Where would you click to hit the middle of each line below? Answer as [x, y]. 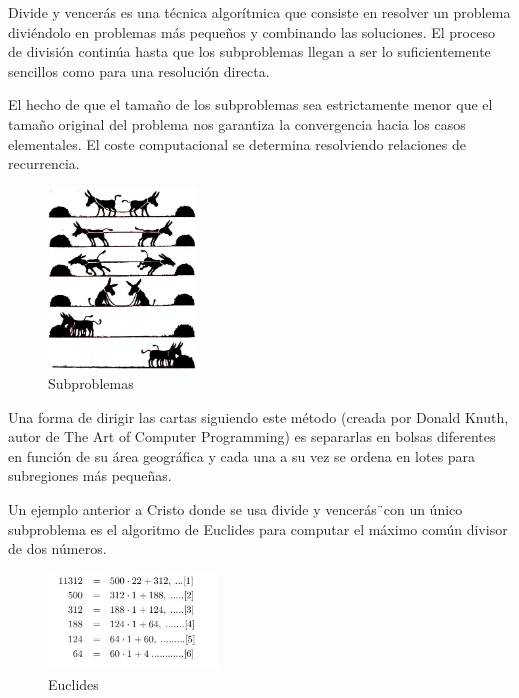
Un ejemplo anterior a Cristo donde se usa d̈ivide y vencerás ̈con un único [235, 509]
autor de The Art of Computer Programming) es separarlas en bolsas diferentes [252, 436]
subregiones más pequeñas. [90, 475]
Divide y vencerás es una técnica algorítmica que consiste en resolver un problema [259, 12]
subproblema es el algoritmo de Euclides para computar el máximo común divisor [258, 528]
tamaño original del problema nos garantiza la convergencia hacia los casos [237, 123]
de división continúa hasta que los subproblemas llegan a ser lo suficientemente [249, 51]
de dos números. [57, 548]
